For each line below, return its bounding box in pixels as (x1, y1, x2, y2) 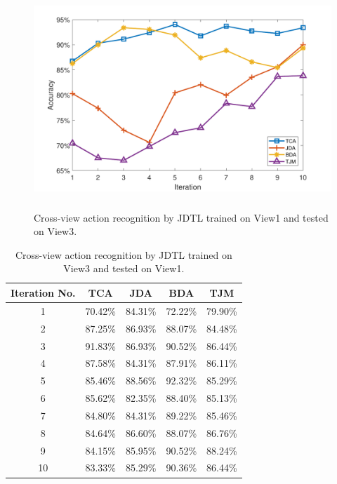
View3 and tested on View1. (63, 261, 185, 276)
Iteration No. (11, 285, 76, 300)
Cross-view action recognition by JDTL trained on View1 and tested (34, 210, 329, 224)
